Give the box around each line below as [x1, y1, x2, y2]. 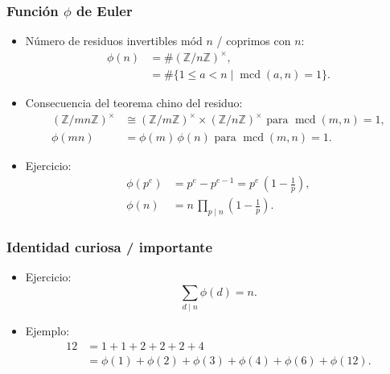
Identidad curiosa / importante [6, 236, 213, 256]
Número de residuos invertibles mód [25, 32, 203, 49]
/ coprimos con [216, 32, 291, 49]
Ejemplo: [25, 322, 70, 339]
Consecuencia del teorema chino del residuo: [25, 94, 243, 111]
